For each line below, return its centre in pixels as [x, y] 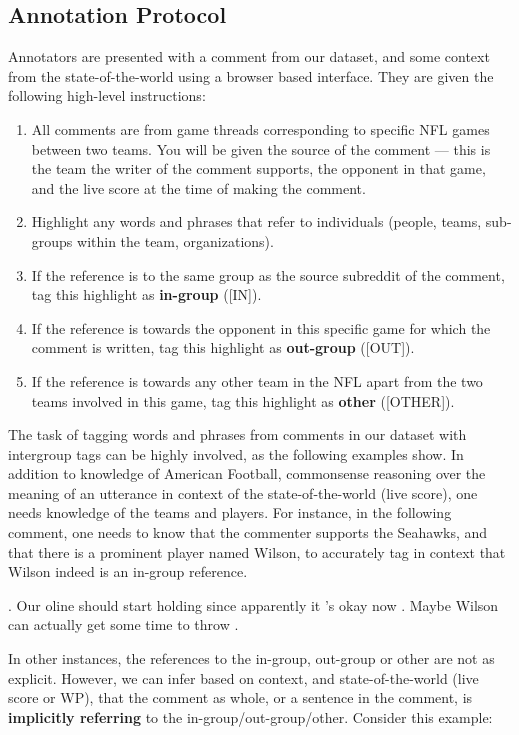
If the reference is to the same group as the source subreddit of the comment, [268, 274]
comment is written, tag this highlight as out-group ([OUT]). [223, 347]
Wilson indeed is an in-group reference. [128, 571]
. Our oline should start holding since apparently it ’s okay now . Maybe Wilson [253, 604]
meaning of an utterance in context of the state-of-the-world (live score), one [243, 492]
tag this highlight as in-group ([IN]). [146, 294]
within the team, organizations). [175, 240]
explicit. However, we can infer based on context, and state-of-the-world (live [243, 677]
